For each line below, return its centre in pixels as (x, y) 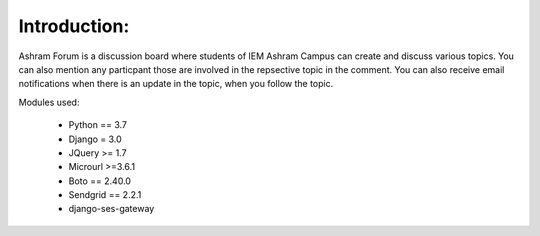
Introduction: (74, 26)
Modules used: (49, 102)
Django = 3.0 (95, 139)
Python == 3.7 (98, 125)
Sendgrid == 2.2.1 (105, 195)
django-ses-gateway (111, 209)
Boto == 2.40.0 (100, 181)
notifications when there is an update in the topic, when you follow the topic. (176, 84)
